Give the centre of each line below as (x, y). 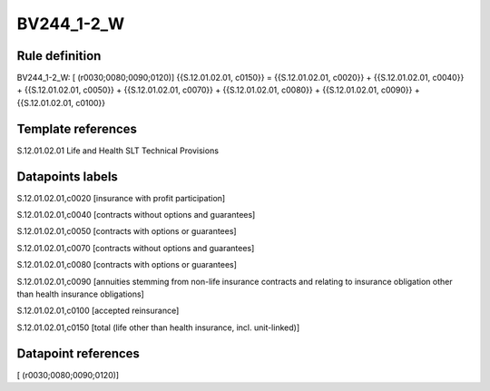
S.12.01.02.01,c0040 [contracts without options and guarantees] (136, 215)
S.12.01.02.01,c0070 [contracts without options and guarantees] (136, 248)
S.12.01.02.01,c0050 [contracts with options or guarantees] (127, 231)
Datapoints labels (67, 176)
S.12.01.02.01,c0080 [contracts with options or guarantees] (127, 265)
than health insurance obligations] (80, 294)
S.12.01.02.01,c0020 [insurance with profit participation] (121, 198)
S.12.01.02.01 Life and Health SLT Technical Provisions (118, 151)
